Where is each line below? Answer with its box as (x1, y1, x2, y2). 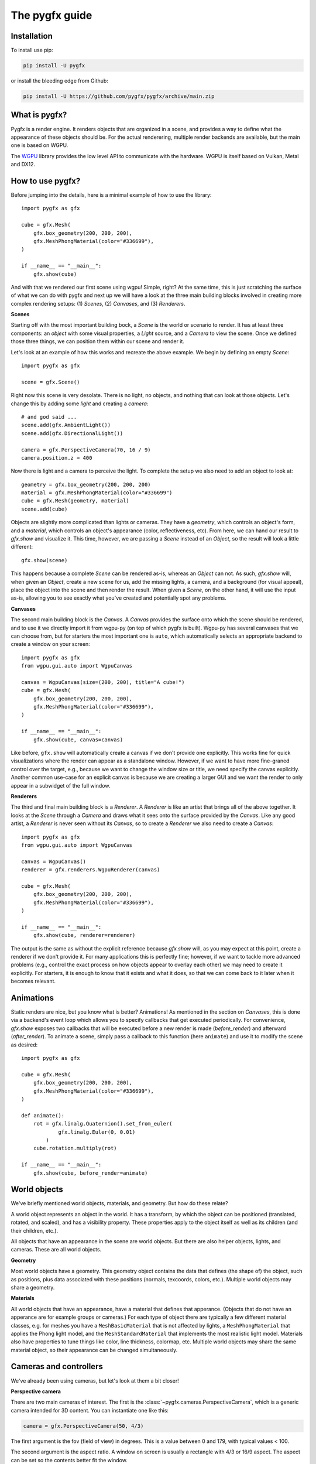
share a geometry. (11, 1284, 55, 1291)
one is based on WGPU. (11, 142, 68, 149)
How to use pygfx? (11, 176, 81, 186)
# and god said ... (21, 413, 77, 420)
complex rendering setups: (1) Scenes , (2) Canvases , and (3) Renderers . (11, 300, 186, 307)
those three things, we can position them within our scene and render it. (11, 338, 184, 345)
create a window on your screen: (11, 641, 90, 648)
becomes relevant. (11, 978, 56, 985)
